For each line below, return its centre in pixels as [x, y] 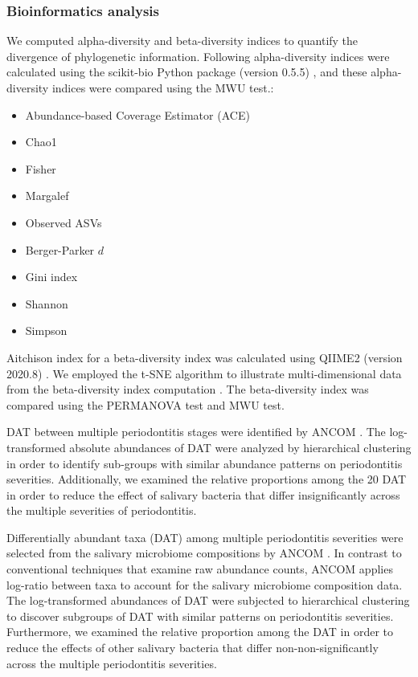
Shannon [47, 303]
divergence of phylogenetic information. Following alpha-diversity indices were [198, 56]
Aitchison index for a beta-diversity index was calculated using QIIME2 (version [205, 357]
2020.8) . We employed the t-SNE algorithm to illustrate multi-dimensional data [204, 373]
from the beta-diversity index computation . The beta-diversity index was [188, 389]
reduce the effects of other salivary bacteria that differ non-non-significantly [193, 648]
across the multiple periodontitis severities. [112, 663]
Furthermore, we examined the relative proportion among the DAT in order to [200, 632]
